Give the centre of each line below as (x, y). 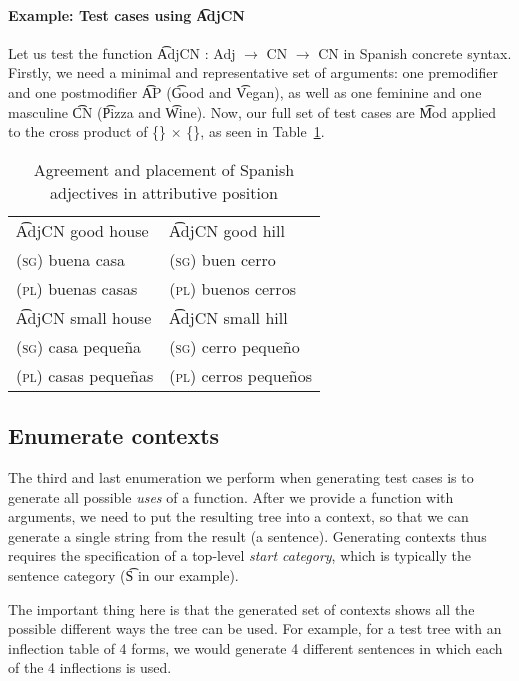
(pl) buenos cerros (232, 288)
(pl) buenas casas (77, 288)
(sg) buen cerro (222, 259)
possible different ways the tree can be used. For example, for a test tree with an (255, 628)
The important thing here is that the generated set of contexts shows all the (241, 608)
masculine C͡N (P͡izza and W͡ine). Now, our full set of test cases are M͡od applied (252, 111)
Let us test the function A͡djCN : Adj (122, 52)
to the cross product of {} (87, 131)
